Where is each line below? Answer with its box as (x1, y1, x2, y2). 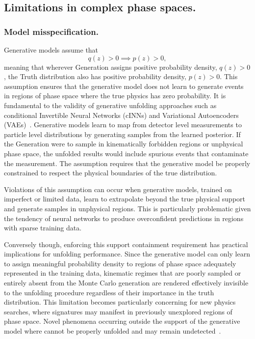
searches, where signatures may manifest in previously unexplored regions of (4, 306, 232, 316)
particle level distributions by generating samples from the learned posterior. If (4, 129, 241, 139)
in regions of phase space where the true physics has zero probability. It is (4, 90, 226, 101)
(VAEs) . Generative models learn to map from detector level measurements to (4, 119, 242, 130)
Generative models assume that (4, 45, 99, 55)
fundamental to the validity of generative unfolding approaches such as (4, 100, 217, 110)
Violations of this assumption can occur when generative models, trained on (4, 184, 232, 194)
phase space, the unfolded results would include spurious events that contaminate (4, 148, 249, 158)
